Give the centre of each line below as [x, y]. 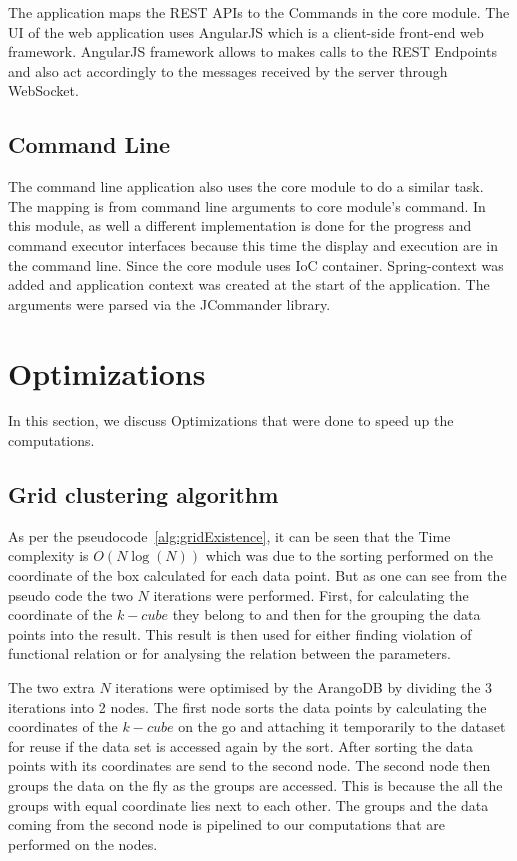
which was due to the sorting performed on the [349, 555]
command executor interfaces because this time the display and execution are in [253, 244]
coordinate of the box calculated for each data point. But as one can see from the [257, 575]
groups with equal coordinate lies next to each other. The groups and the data [248, 804]
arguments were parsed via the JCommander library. [169, 303]
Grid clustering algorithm [143, 494]
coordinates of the [63, 726]
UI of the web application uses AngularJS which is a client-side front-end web [246, 31]
